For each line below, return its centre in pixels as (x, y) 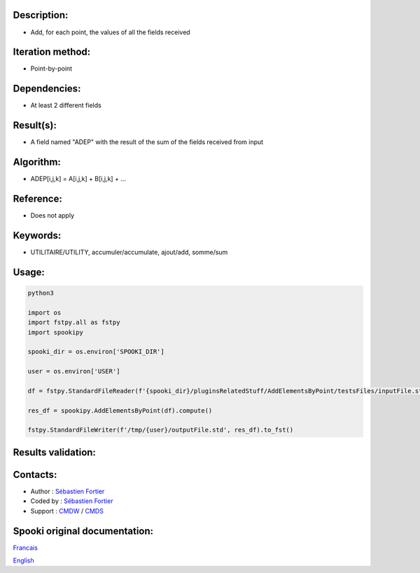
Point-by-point (51, 69)
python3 (41, 293)
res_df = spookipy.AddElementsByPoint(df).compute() (120, 410)
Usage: (29, 272)
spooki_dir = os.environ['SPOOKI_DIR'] (96, 352)
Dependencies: (47, 89)
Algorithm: (37, 162)
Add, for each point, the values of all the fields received (110, 32)
